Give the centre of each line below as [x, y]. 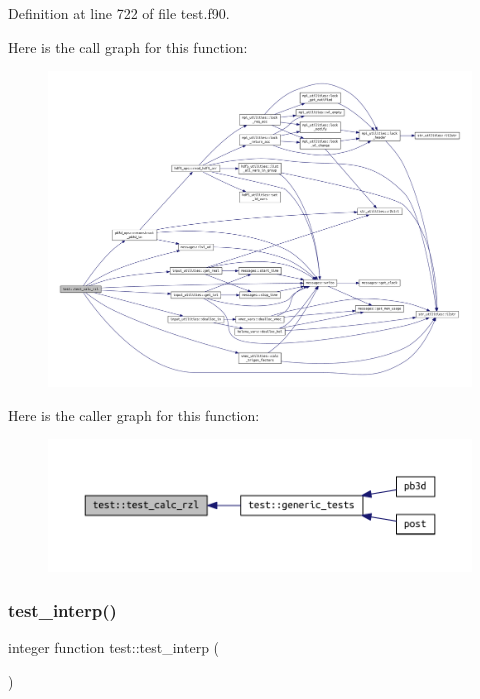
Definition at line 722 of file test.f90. [119, 13]
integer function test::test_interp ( [114, 647]
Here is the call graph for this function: [128, 46]
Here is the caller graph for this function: [134, 414]
